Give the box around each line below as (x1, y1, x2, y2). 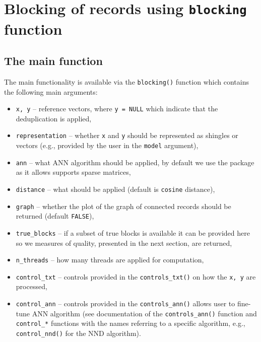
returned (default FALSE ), (16, 211, 94, 221)
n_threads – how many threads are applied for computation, (16, 254, 204, 265)
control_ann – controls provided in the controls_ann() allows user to (16, 298, 235, 309)
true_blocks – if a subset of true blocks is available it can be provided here (16, 227, 250, 238)
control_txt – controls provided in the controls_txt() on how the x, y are (16, 271, 256, 282)
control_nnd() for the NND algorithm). (16, 328, 141, 338)
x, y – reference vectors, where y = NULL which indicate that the (16, 103, 218, 114)
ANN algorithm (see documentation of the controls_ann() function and (32, 308, 257, 318)
